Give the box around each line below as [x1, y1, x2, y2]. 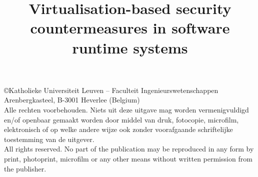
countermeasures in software [30, 17, 230, 38]
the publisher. [4, 163, 46, 173]
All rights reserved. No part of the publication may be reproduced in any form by [4, 143, 254, 154]
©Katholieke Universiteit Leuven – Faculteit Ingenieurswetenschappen [4, 84, 218, 95]
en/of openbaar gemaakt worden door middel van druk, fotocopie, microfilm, [4, 114, 239, 124]
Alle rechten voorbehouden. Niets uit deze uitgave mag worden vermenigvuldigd [4, 104, 249, 114]
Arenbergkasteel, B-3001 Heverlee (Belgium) [4, 94, 140, 105]
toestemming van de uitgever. [4, 133, 94, 144]
